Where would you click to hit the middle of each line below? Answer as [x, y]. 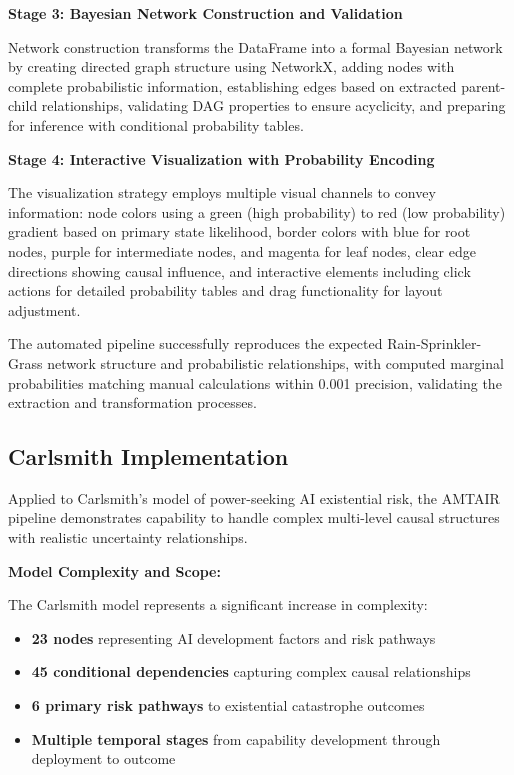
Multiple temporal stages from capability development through [236, 738]
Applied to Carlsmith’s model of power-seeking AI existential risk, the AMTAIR [254, 497]
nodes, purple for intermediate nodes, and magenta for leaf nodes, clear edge [242, 250]
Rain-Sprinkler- [434, 343]
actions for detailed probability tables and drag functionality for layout [225, 290]
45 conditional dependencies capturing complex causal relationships [251, 671]
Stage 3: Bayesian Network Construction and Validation [205, 13]
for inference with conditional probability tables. [156, 124]
